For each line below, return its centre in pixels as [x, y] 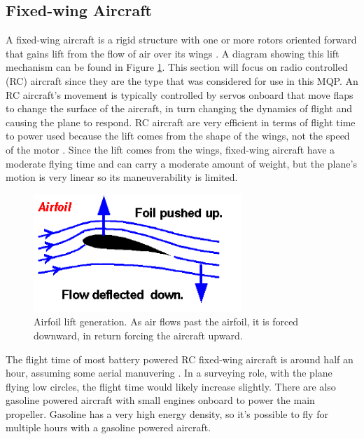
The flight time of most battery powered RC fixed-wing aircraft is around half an [180, 359]
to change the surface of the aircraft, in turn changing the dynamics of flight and [179, 108]
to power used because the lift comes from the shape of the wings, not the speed [178, 136]
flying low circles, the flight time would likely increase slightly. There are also [171, 386]
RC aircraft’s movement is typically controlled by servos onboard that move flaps [180, 94]
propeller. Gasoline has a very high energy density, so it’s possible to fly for [167, 413]
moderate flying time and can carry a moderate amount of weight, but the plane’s [181, 163]
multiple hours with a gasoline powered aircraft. [108, 427]
